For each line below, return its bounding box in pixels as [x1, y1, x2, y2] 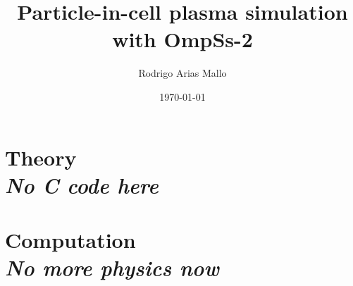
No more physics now [5, 253, 219, 282]
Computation [5, 225, 136, 254]
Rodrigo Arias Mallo [138, 66, 227, 80]
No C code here [5, 170, 159, 199]
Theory [5, 142, 77, 171]
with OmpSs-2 [112, 25, 253, 54]
